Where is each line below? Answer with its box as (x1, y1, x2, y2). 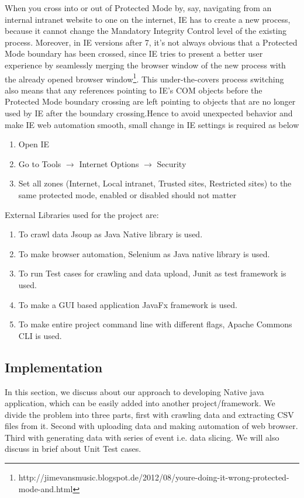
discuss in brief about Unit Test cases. (5, 442, 141, 455)
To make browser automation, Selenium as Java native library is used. (18, 247, 270, 260)
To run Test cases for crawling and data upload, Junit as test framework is (18, 267, 286, 279)
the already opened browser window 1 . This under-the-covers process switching (5, 71, 284, 85)
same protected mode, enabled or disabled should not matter (18, 188, 237, 200)
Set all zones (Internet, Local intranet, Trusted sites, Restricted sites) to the (18, 177, 292, 189)
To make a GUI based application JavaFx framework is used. (18, 298, 237, 310)
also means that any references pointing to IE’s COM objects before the (5, 84, 262, 96)
